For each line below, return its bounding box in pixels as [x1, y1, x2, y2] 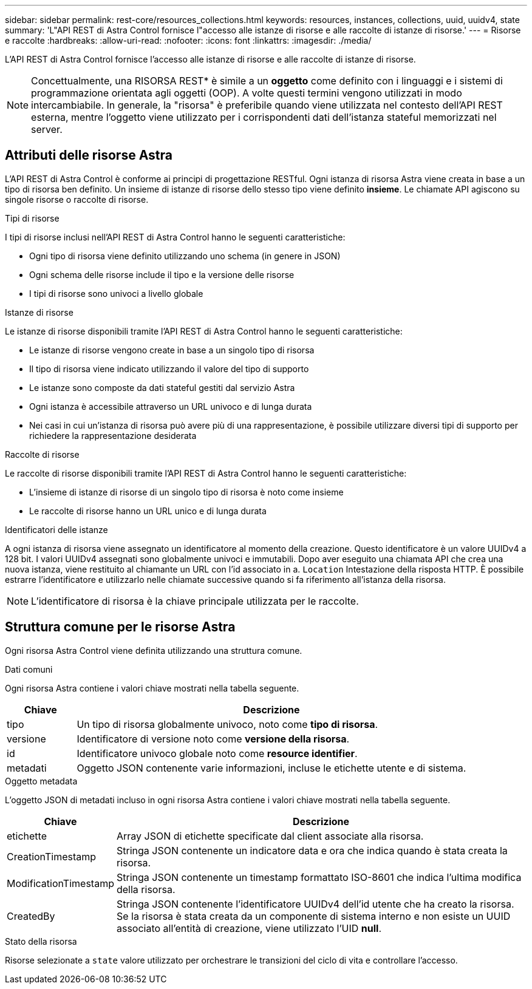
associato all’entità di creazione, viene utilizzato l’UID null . [116, 922, 382, 934]
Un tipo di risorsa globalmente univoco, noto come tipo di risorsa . [77, 718, 378, 730]
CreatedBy [7, 909, 55, 922]
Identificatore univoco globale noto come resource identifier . [77, 747, 358, 760]
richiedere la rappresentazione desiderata [29, 430, 197, 441]
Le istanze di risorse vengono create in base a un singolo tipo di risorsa [29, 344, 315, 355]
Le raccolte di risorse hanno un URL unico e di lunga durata [29, 505, 267, 516]
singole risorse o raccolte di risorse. [5, 194, 149, 205]
